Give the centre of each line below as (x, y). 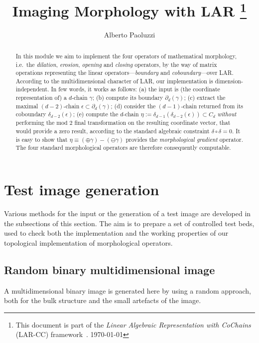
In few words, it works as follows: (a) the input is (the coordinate (135, 89)
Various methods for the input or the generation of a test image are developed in (128, 213)
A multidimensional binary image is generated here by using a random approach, (128, 290)
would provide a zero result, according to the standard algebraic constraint (113, 131)
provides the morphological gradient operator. (184, 139)
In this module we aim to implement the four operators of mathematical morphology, (126, 56)
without (227, 114)
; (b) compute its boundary (128, 98)
